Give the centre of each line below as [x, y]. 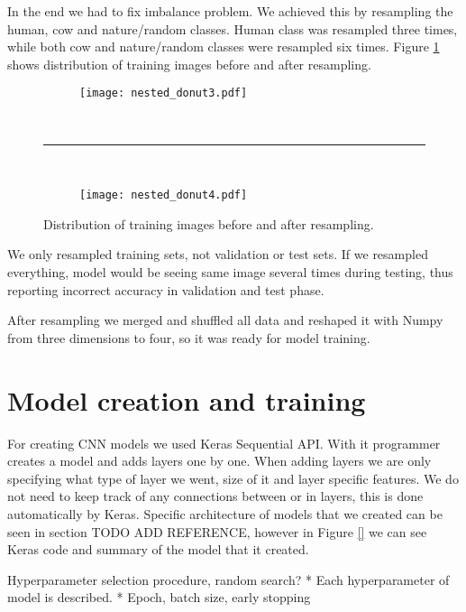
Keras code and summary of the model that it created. [158, 549]
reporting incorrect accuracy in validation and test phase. [166, 289]
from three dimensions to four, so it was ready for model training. [189, 337]
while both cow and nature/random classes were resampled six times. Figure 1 [224, 46]
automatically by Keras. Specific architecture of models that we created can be [225, 513]
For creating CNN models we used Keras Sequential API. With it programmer [224, 443]
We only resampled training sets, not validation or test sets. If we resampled [218, 254]
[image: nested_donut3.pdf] [164, 93]
